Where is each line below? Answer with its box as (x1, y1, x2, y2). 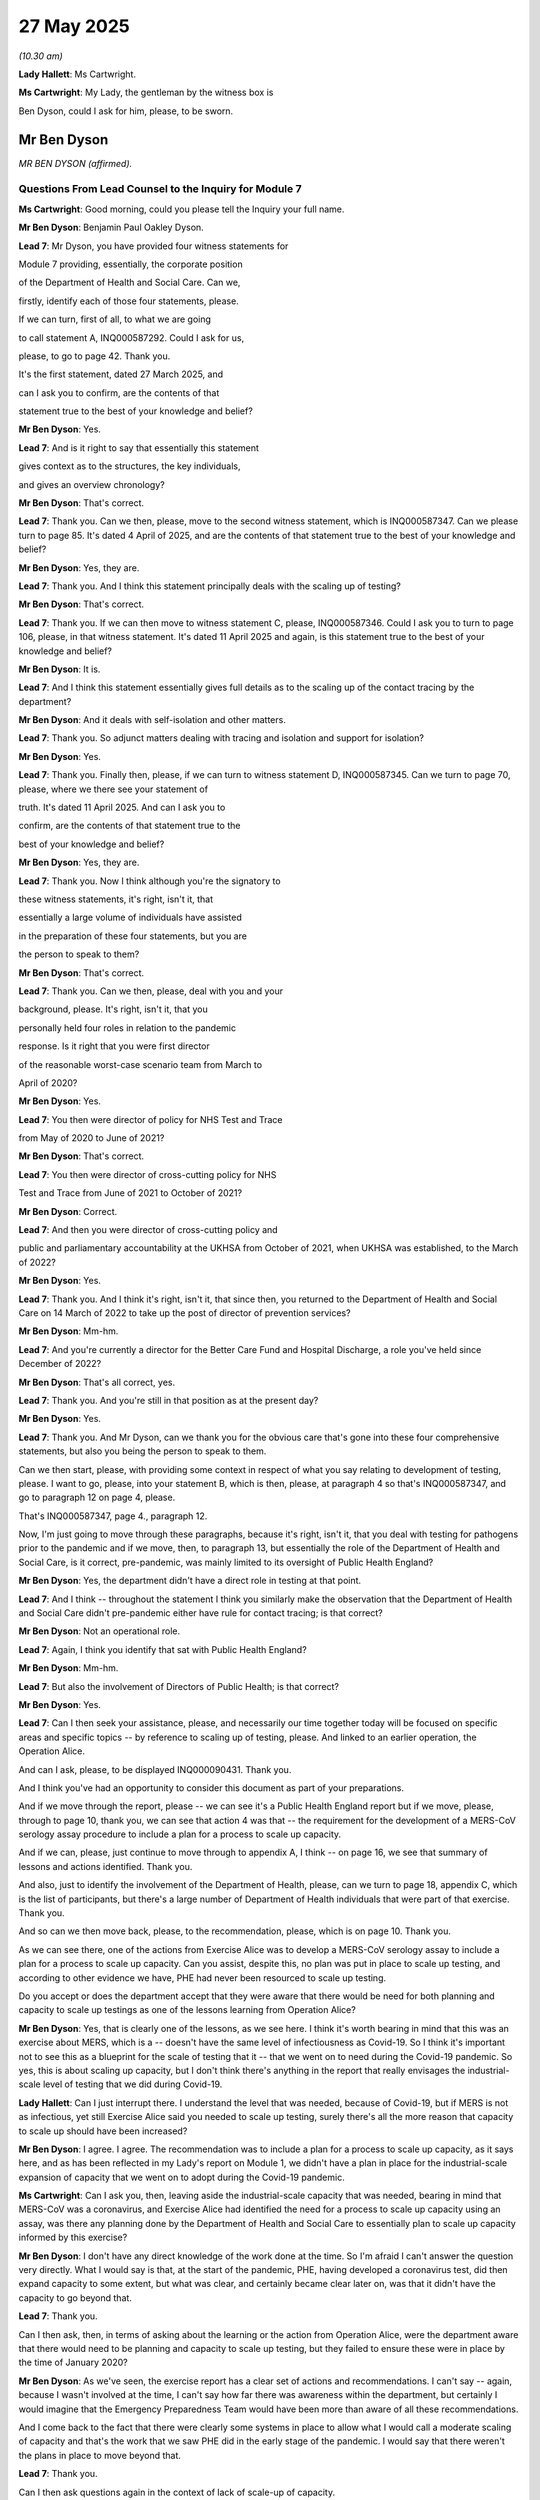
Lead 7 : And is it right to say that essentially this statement (18, 441, 260, 454)
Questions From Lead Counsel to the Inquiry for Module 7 (18, 182, 302, 196)
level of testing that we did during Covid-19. (42, 2078, 223, 2090)
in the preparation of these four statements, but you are (18, 930, 247, 942)
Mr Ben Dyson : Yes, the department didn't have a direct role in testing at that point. (18, 1575, 362, 1587)
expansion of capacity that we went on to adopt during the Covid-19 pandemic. (18, 2171, 345, 2183)
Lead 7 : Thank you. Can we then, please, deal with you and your (18, 985, 284, 997)
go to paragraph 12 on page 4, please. (18, 1491, 176, 1504)
